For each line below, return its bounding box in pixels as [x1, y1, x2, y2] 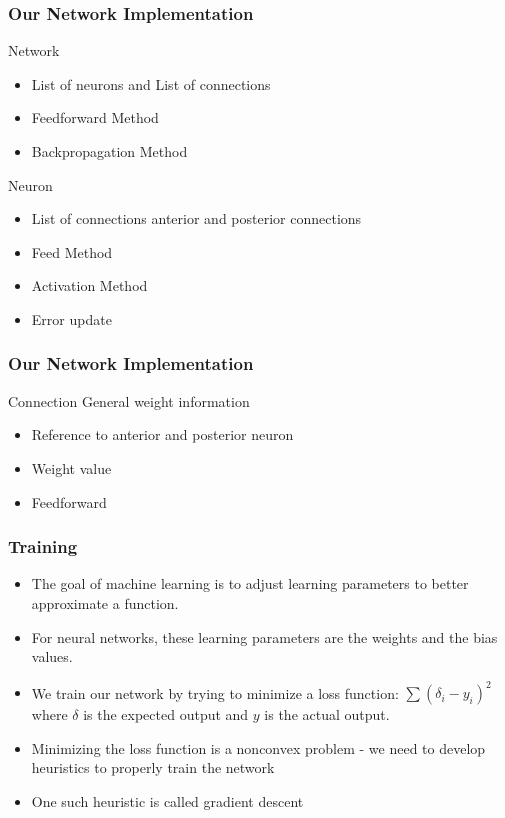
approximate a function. [31, 592, 179, 613]
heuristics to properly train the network [31, 757, 275, 778]
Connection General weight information [8, 390, 250, 411]
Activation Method [31, 275, 148, 296]
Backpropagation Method [31, 141, 188, 161]
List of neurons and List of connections [31, 73, 271, 94]
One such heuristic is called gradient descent [31, 791, 304, 812]
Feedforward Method [31, 107, 159, 128]
